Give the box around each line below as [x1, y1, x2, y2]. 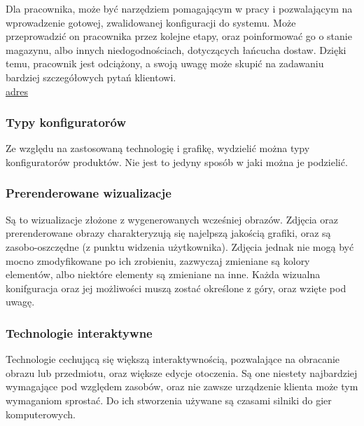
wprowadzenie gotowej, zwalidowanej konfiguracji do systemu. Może [6, 15, 296, 29]
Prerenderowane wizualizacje [6, 184, 171, 202]
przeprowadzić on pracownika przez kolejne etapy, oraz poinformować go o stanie [6, 29, 352, 43]
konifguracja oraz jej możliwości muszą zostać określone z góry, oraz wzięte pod [6, 280, 346, 295]
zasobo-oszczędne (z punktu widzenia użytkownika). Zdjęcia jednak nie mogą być [6, 239, 354, 254]
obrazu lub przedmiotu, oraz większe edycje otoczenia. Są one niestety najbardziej [6, 365, 358, 380]
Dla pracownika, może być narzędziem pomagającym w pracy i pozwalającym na [6, 1, 353, 15]
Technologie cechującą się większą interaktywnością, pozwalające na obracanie [6, 352, 340, 366]
